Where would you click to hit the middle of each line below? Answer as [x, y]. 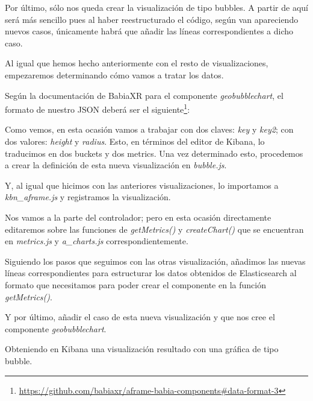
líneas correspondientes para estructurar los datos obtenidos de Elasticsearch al [151, 273]
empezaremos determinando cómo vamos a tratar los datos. [114, 74]
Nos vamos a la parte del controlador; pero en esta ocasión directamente [138, 217]
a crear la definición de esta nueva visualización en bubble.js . [116, 165]
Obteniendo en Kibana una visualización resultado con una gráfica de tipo [142, 349]
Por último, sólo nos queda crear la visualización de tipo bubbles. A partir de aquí [156, 7]
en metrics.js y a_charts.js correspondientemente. [97, 241]
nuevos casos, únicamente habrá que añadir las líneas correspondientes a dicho [149, 31]
